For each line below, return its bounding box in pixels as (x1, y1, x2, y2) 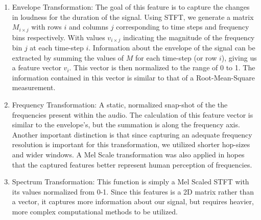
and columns (68, 21, 109, 32)
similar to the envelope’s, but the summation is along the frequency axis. (12, 119, 240, 130)
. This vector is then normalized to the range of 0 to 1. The (69, 62, 255, 73)
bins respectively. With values (12, 32, 105, 42)
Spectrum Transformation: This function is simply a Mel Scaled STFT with (12, 176, 249, 187)
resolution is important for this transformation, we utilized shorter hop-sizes (12, 139, 250, 150)
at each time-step (30, 42, 84, 53)
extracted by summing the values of (12, 52, 124, 63)
